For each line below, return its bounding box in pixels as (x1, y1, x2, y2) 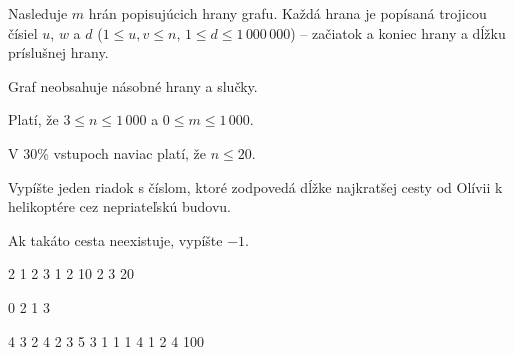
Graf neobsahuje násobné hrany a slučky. (8, 75, 258, 96)
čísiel (8, 22, 38, 43)
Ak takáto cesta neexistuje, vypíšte (8, 229, 223, 250)
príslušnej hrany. (8, 42, 109, 63)
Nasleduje (8, 3, 68, 23)
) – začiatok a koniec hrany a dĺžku (290, 22, 506, 43)
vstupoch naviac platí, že (53, 142, 207, 163)
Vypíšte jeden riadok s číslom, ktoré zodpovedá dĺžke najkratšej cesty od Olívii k (8, 176, 503, 197)
